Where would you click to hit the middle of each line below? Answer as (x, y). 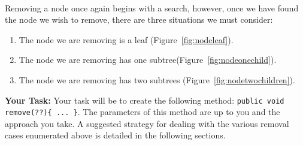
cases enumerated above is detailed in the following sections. (115, 135)
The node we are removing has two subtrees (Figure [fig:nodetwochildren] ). (157, 79)
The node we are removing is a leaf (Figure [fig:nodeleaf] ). (126, 39)
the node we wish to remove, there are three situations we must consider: (139, 19)
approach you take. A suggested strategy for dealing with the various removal (147, 123)
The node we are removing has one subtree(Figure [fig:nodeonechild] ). (148, 60)
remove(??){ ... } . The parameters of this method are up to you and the (143, 112)
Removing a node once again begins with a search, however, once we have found (152, 7)
